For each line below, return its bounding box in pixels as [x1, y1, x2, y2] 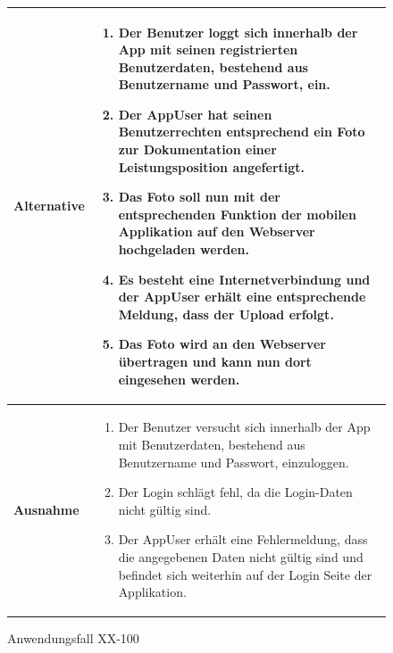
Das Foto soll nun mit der [118, 187, 280, 206]
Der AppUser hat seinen [118, 104, 272, 123]
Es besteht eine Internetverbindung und [118, 269, 371, 288]
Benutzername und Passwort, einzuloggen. [118, 452, 349, 471]
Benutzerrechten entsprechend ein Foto [118, 122, 365, 141]
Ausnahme [13, 500, 79, 518]
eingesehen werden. [118, 369, 240, 388]
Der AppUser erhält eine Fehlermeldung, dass [118, 530, 368, 549]
